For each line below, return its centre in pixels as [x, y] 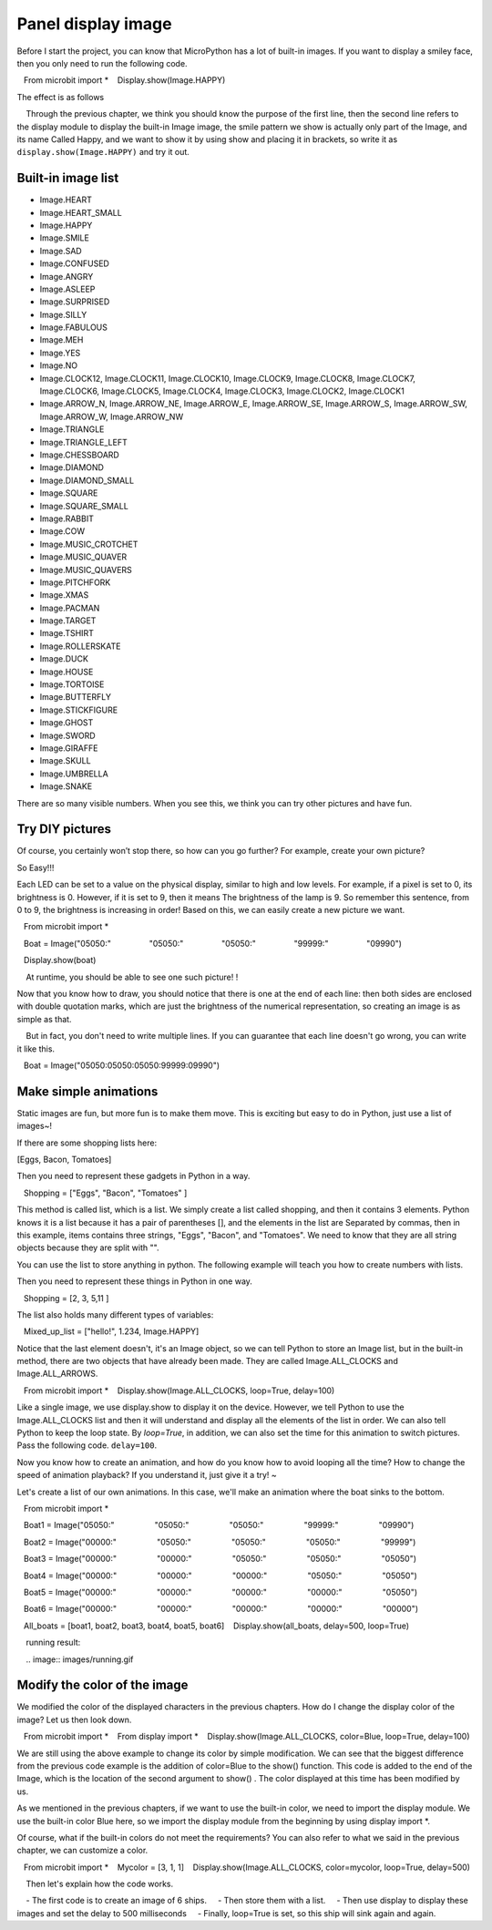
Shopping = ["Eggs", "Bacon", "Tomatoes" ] [105, 1193]
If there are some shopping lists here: [87, 1143]
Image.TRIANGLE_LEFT [83, 442]
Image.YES [60, 353]
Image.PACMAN [70, 608]
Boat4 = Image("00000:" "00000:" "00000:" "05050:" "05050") [220, 1576]
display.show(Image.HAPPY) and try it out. [103, 152]
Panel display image [94, 24]
